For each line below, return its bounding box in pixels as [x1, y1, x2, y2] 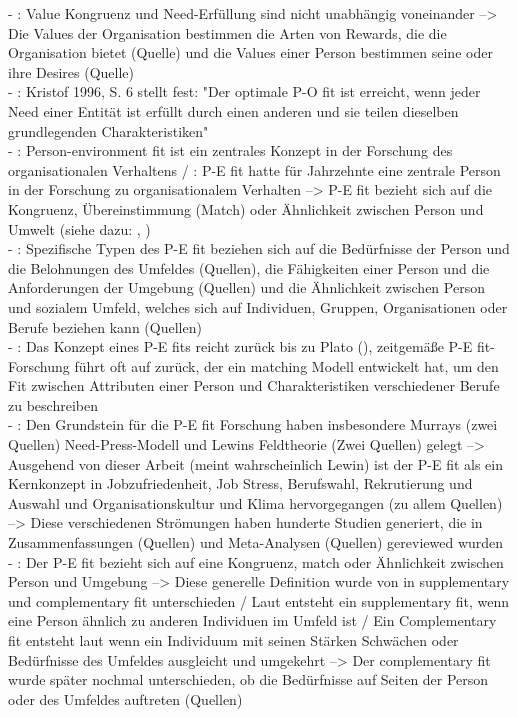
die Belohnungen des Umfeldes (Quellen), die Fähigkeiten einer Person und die [8, 257, 490, 278]
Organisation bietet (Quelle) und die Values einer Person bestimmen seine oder [8, 42, 493, 63]
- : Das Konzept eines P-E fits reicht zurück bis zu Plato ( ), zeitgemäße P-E [8, 336, 473, 357]
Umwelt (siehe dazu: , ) [8, 218, 151, 239]
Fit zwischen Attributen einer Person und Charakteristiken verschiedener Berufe [8, 375, 500, 396]
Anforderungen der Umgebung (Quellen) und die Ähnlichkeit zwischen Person [8, 277, 485, 298]
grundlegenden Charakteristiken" [8, 120, 209, 141]
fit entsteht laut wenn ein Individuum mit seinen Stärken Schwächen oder [8, 630, 459, 650]
